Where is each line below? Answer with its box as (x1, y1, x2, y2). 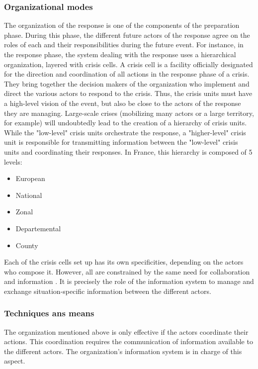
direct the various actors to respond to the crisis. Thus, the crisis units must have (4, 88, 253, 98)
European (15, 173, 45, 184)
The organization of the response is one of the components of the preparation (4, 20, 240, 30)
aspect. (4, 356, 25, 366)
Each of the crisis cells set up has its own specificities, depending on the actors (4, 257, 244, 267)
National (15, 189, 42, 200)
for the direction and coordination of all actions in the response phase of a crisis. (4, 69, 250, 79)
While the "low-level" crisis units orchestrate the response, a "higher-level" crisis (4, 127, 246, 137)
